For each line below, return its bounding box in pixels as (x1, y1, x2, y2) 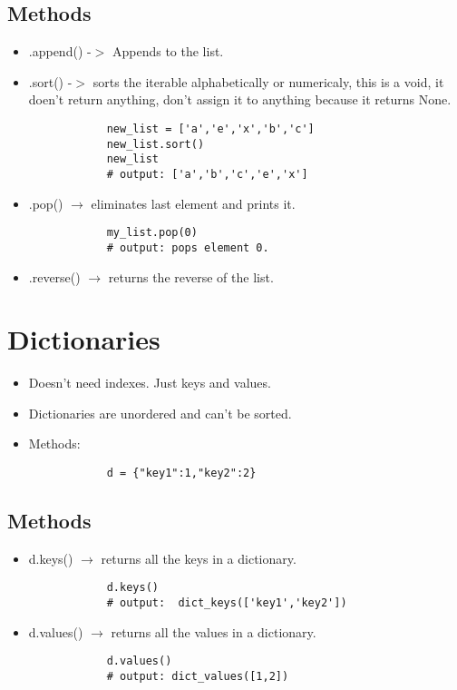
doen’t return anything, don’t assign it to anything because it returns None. (28, 90, 452, 109)
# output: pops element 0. (106, 241, 269, 254)
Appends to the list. (112, 42, 224, 61)
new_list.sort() (106, 137, 205, 151)
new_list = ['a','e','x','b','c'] (106, 122, 315, 135)
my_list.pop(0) (106, 226, 198, 240)
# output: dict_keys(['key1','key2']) (106, 596, 347, 610)
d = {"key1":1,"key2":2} (106, 467, 257, 480)
